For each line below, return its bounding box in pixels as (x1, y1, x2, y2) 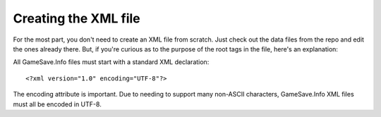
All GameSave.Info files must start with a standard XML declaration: (13, 58, 210, 66)
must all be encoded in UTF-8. (13, 99, 102, 109)
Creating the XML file (13, 11, 140, 26)
